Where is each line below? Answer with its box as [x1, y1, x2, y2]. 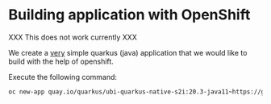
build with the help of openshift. [8, 56, 115, 66]
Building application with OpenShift [8, 6, 251, 24]
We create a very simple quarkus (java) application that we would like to [8, 48, 248, 57]
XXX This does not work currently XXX [8, 32, 137, 42]
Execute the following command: [8, 72, 118, 81]
